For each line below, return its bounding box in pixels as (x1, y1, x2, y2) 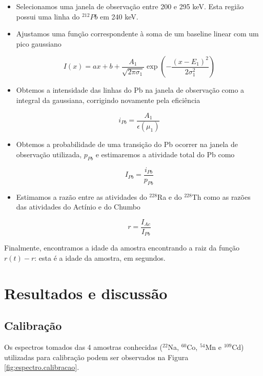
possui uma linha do (16, 11, 80, 22)
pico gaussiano (16, 38, 62, 49)
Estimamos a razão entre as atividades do (16, 191, 147, 202)
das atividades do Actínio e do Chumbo (16, 201, 140, 212)
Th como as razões (192, 191, 251, 202)
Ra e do (157, 191, 182, 202)
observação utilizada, (16, 149, 82, 160)
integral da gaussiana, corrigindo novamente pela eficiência (16, 94, 200, 105)
